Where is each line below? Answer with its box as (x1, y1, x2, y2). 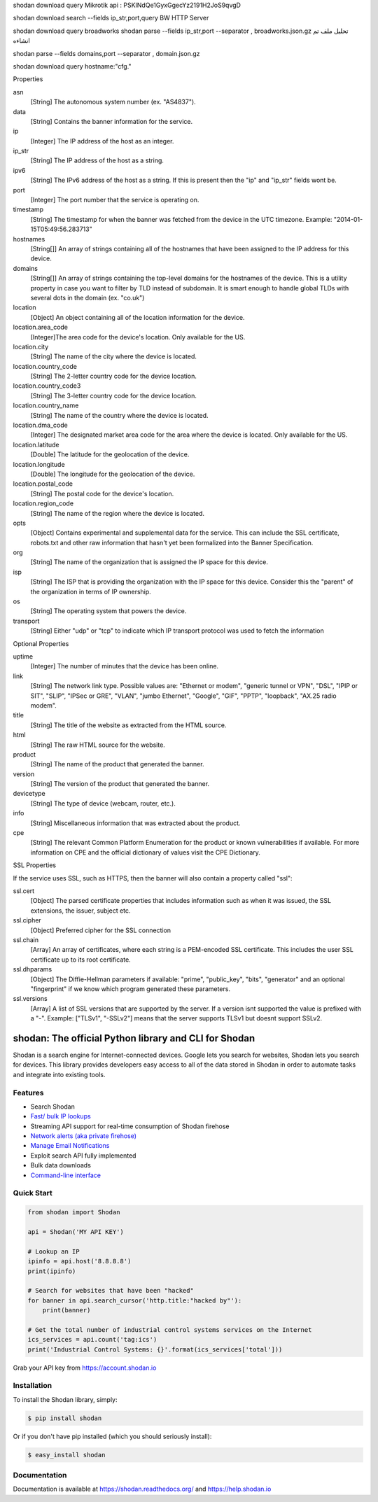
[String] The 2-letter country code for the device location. (30, 372, 197, 381)
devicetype (13, 789, 45, 798)
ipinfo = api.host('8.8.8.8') (27, 1257, 132, 1265)
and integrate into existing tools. (13, 1070, 106, 1079)
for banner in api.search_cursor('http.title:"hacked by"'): (27, 1296, 242, 1305)
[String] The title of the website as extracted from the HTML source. (30, 721, 227, 729)
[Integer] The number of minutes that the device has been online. (30, 662, 219, 671)
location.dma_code (13, 421, 68, 430)
